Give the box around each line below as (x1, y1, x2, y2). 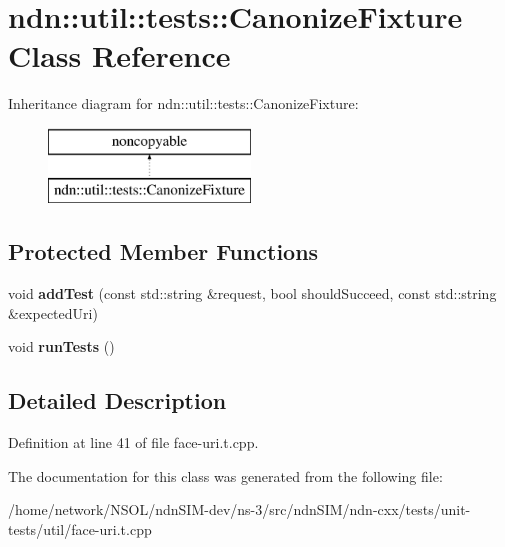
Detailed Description (8, 385, 227, 416)
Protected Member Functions (8, 236, 319, 267)
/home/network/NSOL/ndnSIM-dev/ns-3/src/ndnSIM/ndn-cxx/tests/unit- (8, 499, 471, 520)
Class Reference (8, 35, 231, 76)
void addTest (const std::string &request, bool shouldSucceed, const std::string (8, 283, 497, 304)
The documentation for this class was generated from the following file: (8, 465, 443, 486)
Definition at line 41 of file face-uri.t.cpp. (8, 432, 259, 453)
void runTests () (8, 336, 115, 357)
